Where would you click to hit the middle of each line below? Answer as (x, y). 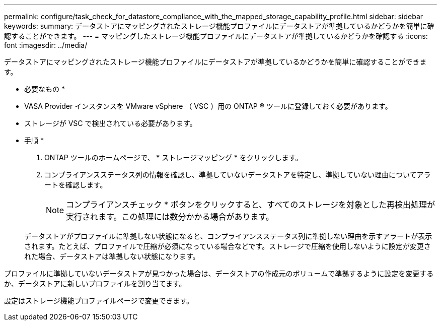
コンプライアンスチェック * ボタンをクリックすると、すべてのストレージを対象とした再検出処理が (250, 205)
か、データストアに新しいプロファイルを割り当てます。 (95, 283)
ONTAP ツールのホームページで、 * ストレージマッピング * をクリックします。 (173, 157)
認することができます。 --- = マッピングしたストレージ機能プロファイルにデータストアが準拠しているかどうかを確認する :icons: (216, 36)
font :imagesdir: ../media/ (46, 45)
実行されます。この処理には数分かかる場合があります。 (170, 217)
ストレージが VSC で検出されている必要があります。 (111, 123)
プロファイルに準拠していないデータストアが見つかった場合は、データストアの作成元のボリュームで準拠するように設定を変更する (219, 273)
